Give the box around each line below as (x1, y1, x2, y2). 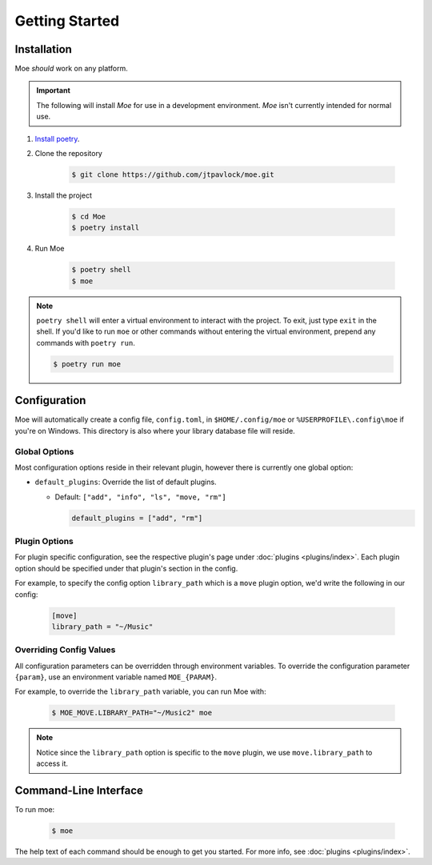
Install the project (34, 190, 92, 200)
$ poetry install (71, 223, 140, 232)
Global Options (14, 446, 74, 457)
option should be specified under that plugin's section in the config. (14, 563, 238, 573)
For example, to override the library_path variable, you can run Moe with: (14, 687, 267, 696)
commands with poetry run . (36, 338, 135, 347)
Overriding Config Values (14, 644, 116, 655)
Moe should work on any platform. (14, 64, 128, 74)
